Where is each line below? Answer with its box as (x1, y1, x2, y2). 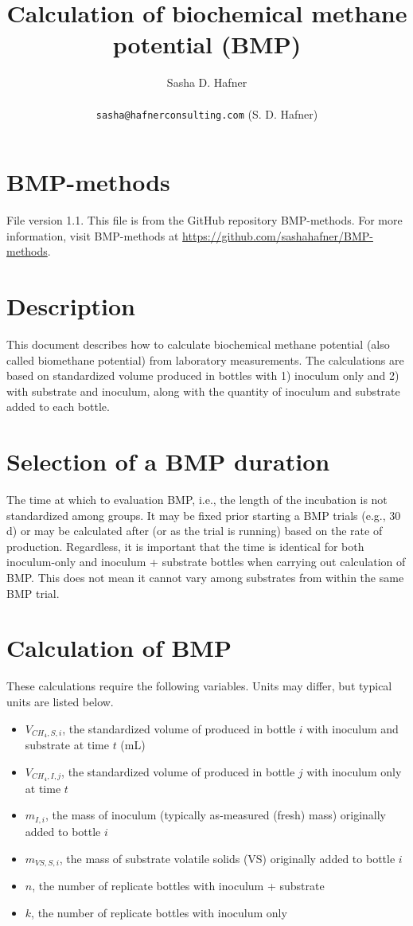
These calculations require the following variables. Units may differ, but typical (6, 678, 392, 694)
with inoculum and (306, 720, 399, 737)
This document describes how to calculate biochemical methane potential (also (6, 336, 390, 352)
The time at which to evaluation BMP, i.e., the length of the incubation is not (6, 491, 388, 508)
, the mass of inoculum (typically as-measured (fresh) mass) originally (45, 807, 387, 823)
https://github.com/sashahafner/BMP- (182, 227, 373, 244)
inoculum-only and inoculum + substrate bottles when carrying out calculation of (6, 553, 406, 570)
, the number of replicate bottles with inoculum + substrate (32, 877, 325, 893)
